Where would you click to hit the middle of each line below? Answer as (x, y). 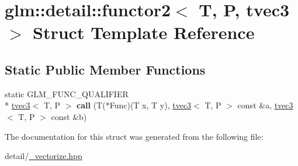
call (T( (91, 105)
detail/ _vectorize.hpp (44, 156)
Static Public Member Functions (105, 69)
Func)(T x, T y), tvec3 (150, 105)
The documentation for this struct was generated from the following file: (134, 136)
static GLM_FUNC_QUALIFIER (67, 93)
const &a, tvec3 (265, 105)
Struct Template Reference (144, 32)
